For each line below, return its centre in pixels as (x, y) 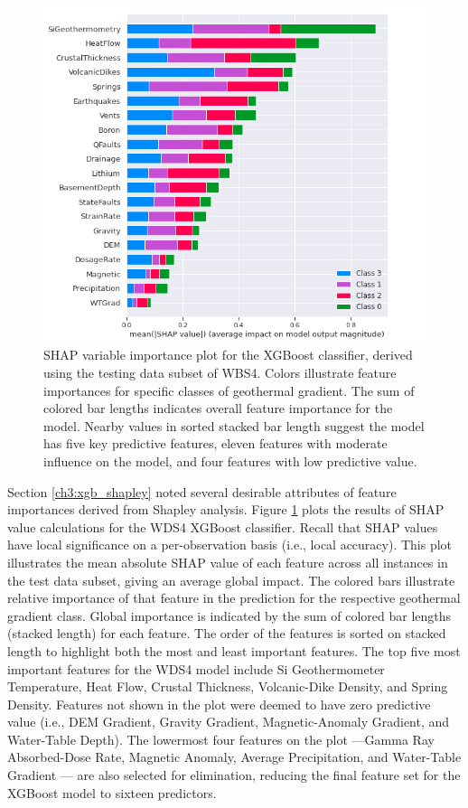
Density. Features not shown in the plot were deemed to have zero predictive (219, 704)
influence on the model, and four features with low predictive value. (230, 460)
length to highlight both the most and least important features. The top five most (234, 650)
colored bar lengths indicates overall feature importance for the (218, 408)
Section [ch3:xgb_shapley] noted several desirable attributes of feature (202, 491)
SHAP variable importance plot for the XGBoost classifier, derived (228, 355)
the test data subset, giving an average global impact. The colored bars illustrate (231, 580)
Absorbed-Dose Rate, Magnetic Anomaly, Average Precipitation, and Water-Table (234, 757)
